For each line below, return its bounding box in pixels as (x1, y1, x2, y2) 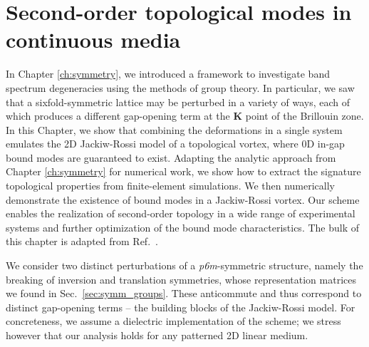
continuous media (6, 25, 181, 54)
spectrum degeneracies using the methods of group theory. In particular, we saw (6, 80, 355, 95)
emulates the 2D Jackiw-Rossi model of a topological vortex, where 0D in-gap (6, 136, 345, 151)
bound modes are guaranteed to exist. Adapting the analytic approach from (6, 150, 336, 165)
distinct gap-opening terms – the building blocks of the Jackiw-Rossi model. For (6, 299, 355, 314)
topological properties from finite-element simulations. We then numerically (6, 178, 336, 193)
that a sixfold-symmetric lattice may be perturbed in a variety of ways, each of (6, 94, 350, 109)
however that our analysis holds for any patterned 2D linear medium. (6, 328, 308, 342)
